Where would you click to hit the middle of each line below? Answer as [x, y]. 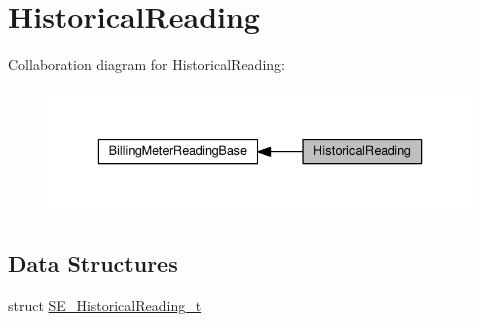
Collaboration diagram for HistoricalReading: [146, 64]
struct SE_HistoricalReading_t [105, 305]
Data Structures [93, 263]
